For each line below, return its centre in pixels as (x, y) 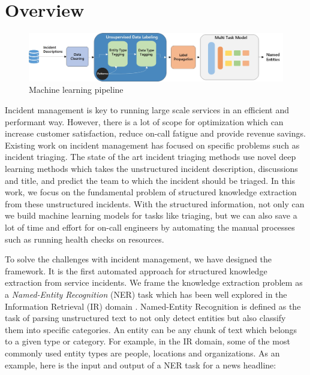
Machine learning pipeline (76, 90)
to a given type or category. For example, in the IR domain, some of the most (148, 341)
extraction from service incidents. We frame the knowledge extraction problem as (154, 282)
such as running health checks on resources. (85, 239)
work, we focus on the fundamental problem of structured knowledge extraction (151, 192)
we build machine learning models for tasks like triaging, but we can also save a (151, 215)
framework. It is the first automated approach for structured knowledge (136, 270)
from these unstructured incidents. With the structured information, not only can (155, 203)
